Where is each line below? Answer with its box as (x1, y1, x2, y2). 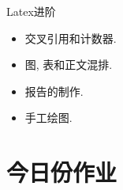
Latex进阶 (6, 3, 56, 19)
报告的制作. (24, 82, 84, 99)
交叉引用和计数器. (24, 29, 117, 46)
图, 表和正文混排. (24, 56, 113, 73)
